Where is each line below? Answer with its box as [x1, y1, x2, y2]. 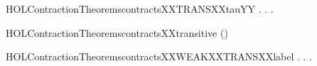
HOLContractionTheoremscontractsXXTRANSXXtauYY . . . [6, 1, 274, 16]
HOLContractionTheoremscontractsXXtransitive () [6, 25, 228, 40]
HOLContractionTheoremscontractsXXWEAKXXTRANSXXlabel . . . [6, 49, 312, 64]
